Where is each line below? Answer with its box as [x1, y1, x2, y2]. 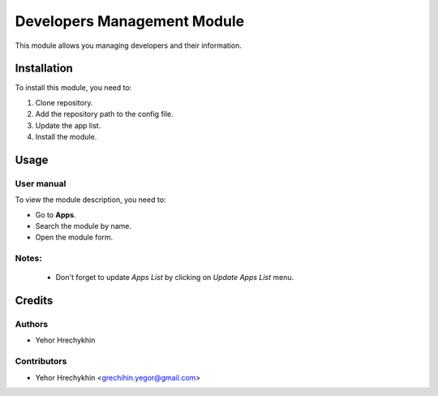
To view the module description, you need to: [15, 195, 166, 204]
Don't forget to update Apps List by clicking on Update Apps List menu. [55, 273, 294, 282]
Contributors [15, 355, 67, 367]
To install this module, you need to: [15, 83, 132, 93]
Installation [15, 62, 73, 75]
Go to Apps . [35, 209, 76, 219]
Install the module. [35, 132, 97, 142]
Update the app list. [35, 120, 101, 130]
